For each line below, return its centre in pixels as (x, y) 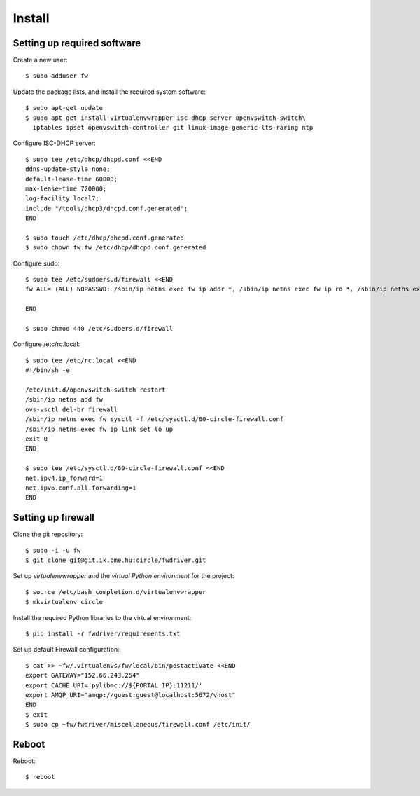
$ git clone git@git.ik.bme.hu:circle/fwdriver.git (116, 560)
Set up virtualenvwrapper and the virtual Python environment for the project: (124, 576)
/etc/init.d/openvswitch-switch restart (96, 390)
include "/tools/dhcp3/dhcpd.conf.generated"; (107, 208)
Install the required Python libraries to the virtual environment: (102, 617)
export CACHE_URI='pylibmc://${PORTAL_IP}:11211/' (114, 685)
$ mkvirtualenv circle (64, 602)
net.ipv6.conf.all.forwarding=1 (81, 488)
